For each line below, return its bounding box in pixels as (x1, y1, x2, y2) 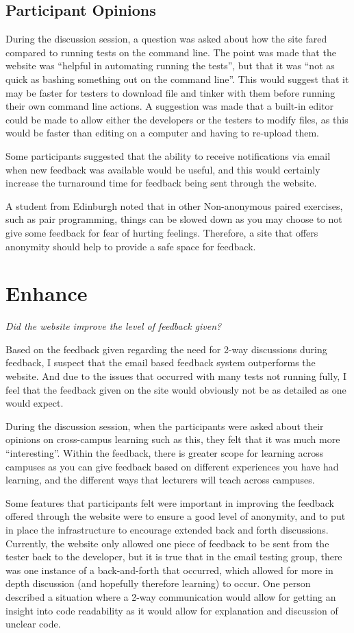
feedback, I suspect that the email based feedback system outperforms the (5, 355, 316, 370)
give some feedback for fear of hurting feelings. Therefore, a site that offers (5, 225, 318, 239)
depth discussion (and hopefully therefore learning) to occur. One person (5, 576, 311, 590)
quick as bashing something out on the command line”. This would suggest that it (5, 71, 349, 86)
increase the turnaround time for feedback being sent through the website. (5, 176, 317, 190)
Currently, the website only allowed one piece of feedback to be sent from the (5, 536, 329, 550)
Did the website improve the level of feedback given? (5, 319, 222, 333)
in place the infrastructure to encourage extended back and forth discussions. (5, 522, 329, 536)
